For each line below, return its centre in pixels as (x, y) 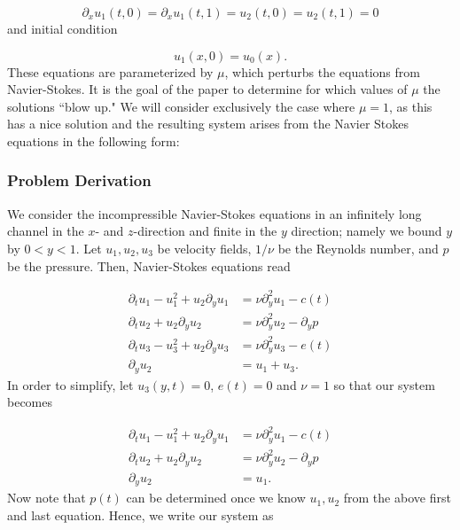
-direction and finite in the (205, 231)
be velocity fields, (204, 248)
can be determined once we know (216, 498)
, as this (411, 106)
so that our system (384, 384)
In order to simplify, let (70, 384)
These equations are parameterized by (110, 71)
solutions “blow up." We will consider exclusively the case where (181, 106)
